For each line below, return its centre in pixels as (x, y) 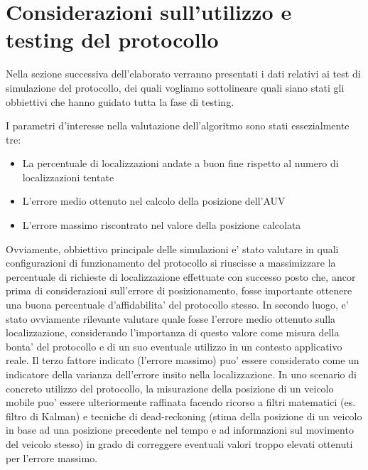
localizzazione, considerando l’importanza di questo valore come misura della (173, 332)
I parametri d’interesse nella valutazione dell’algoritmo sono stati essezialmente (178, 125)
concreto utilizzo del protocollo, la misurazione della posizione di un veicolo (170, 388)
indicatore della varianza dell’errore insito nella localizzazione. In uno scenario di (181, 374)
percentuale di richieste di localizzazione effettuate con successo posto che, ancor (181, 276)
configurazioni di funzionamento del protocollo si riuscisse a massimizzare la (171, 263)
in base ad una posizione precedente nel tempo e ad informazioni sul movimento (180, 430)
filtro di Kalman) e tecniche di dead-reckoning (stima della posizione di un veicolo (184, 416)
